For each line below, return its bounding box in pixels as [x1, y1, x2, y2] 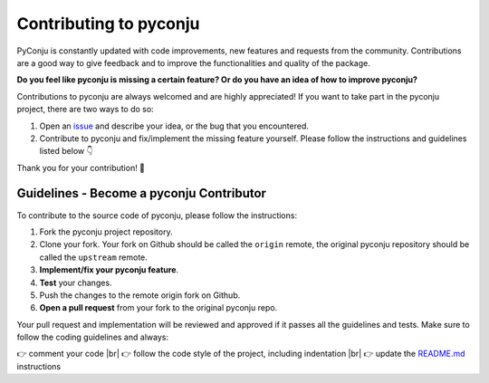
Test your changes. [39, 277, 112, 288]
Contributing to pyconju [16, 14, 200, 34]
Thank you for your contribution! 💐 [16, 162, 145, 173]
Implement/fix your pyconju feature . [39, 264, 179, 275]
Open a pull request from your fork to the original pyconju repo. [39, 302, 278, 313]
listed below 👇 [39, 146, 94, 157]
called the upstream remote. [39, 252, 149, 263]
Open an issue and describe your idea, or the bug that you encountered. [39, 120, 310, 131]
